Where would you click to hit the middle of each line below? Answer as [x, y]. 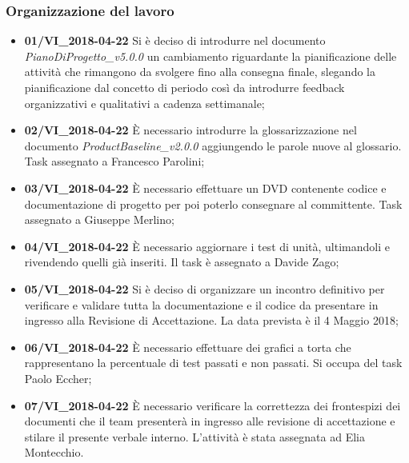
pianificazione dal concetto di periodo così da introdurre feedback [184, 87]
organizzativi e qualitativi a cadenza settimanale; [144, 103]
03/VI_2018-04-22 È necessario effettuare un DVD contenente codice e [205, 188]
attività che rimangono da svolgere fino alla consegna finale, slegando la [200, 72]
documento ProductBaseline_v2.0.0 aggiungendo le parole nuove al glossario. [213, 145]
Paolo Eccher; [58, 378]
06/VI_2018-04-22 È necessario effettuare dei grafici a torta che [188, 347]
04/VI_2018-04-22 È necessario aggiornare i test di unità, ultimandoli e [207, 246]
